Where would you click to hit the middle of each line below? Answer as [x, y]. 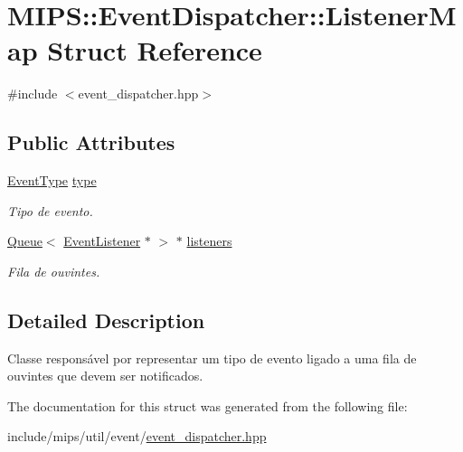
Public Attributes [91, 142]
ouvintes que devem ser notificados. [105, 376]
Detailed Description [106, 320]
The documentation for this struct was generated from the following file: [208, 405]
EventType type [52, 180]
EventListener [102, 241]
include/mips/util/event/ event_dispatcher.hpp [137, 436]
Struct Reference [155, 50]
